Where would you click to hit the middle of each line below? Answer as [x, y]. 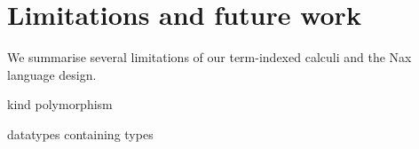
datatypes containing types [80, 133]
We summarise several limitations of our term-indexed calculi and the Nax [209, 57]
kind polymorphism [60, 104]
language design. [52, 74]
